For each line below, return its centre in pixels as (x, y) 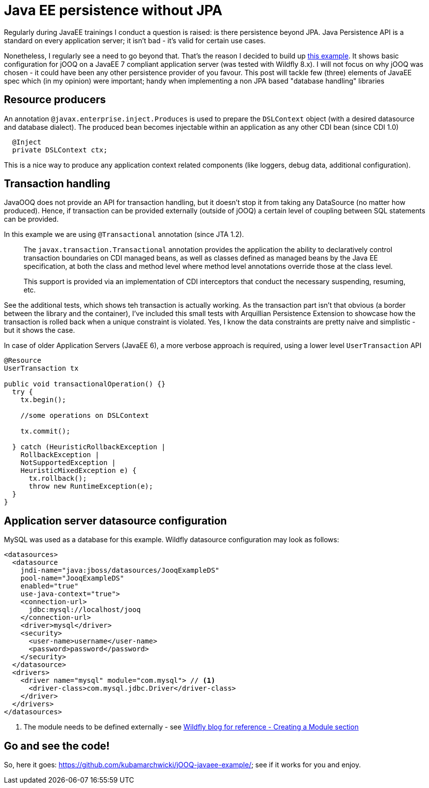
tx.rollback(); (58, 479)
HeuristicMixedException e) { (78, 471)
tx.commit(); (45, 431)
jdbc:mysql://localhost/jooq (85, 610)
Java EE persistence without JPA (113, 10)
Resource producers (55, 100)
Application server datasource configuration (115, 521)
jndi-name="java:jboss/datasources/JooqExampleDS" (120, 570)
